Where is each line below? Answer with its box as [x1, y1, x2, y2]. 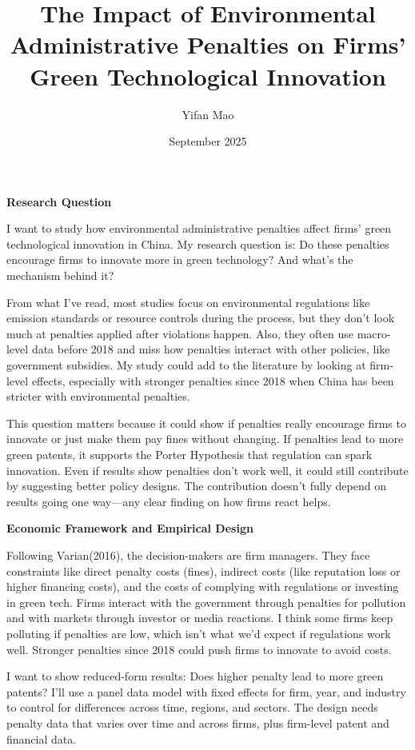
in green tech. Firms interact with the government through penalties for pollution [6, 593, 406, 610]
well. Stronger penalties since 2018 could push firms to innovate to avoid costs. [6, 640, 392, 657]
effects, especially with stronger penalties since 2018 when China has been [31, 372, 394, 389]
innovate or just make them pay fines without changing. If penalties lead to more [6, 430, 404, 447]
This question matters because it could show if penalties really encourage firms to [6, 414, 406, 431]
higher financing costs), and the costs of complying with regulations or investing [6, 578, 399, 595]
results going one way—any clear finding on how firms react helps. [6, 493, 331, 509]
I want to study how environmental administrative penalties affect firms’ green [6, 220, 392, 237]
